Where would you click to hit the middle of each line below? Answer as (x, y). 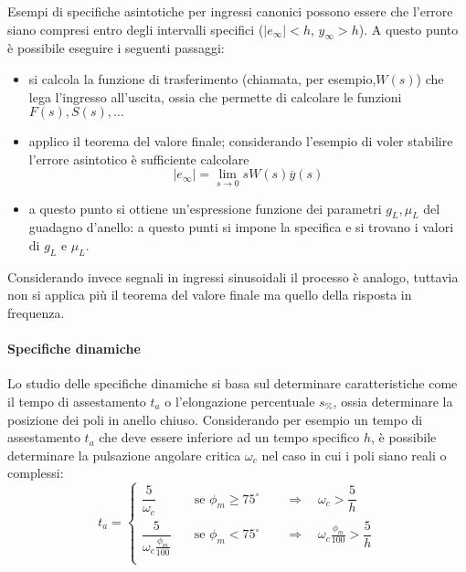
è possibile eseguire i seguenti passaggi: (116, 48)
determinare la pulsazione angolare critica (124, 455)
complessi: (36, 473)
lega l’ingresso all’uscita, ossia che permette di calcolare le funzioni (215, 96)
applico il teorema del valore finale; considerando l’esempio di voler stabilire (241, 141)
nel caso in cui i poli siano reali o (354, 455)
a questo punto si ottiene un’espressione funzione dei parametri (205, 208)
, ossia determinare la (393, 401)
